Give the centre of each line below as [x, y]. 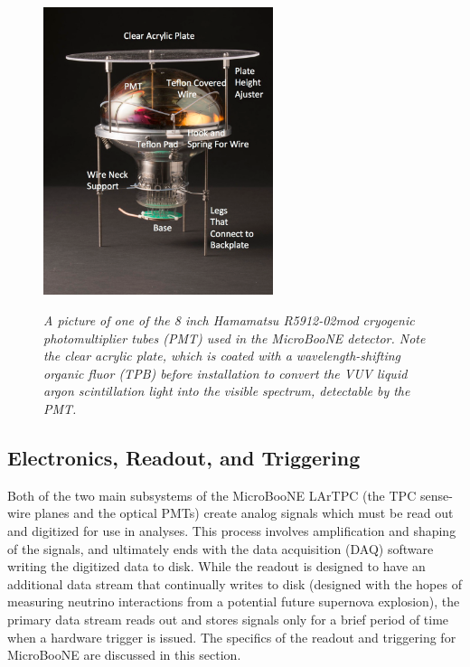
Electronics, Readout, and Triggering [184, 457]
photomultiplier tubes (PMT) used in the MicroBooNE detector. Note [235, 338]
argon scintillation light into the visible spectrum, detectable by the [227, 391]
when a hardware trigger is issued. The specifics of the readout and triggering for [232, 637]
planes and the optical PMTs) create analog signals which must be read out [244, 513]
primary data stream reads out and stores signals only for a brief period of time [228, 619]
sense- [436, 495]
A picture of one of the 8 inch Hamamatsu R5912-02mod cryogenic [229, 320]
